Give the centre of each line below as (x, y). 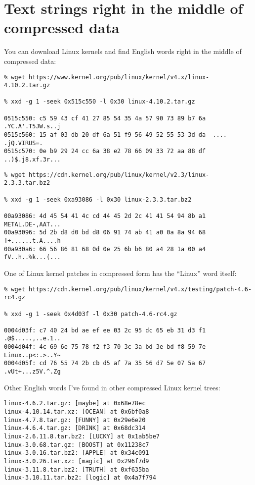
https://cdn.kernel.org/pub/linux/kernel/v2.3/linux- (119, 175)
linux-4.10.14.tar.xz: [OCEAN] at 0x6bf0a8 (77, 412)
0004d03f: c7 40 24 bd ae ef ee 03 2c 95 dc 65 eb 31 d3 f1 (105, 330)
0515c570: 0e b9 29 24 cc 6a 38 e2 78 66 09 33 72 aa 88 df (105, 151)
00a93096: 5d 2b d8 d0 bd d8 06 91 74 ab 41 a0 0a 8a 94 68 (105, 233)
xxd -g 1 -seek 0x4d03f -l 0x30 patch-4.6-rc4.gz (94, 314)
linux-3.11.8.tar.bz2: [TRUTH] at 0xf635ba (77, 469)
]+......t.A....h (32, 241)
